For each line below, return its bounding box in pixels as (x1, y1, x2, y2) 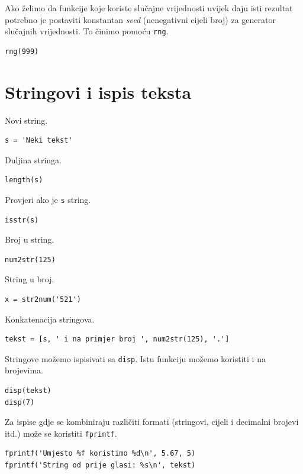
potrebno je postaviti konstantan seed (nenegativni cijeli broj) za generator (5, 13, 276, 25)
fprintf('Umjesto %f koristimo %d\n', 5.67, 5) (5, 449, 196, 458)
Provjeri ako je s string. (5, 193, 91, 205)
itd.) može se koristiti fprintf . (5, 427, 117, 439)
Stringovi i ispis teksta (5, 79, 192, 104)
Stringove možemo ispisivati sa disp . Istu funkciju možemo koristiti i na (5, 352, 266, 365)
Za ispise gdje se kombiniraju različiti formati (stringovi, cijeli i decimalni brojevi (5, 415, 299, 428)
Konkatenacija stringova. (5, 312, 95, 325)
